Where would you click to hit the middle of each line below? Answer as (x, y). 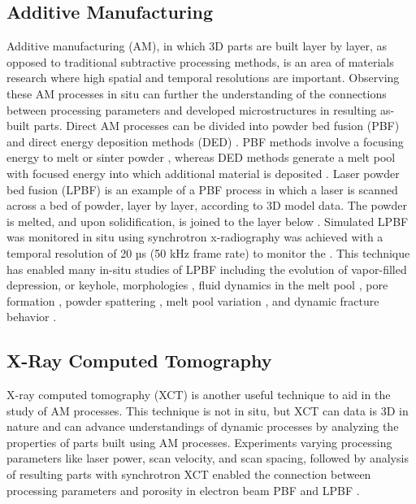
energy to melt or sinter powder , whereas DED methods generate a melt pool (201, 157)
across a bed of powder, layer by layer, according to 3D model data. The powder (207, 205)
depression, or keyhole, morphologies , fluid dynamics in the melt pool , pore (197, 285)
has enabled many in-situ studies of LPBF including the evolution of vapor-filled (207, 269)
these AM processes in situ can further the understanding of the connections (197, 93)
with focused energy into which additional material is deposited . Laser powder (203, 173)
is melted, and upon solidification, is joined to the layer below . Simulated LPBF (208, 221)
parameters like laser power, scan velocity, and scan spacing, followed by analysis (208, 458)
